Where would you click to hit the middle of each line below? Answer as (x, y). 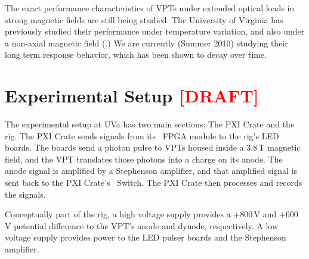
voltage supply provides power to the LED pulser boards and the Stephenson (146, 237)
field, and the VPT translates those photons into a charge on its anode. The (144, 159)
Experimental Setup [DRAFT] (132, 96)
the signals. (25, 194)
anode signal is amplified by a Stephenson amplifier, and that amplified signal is (151, 171)
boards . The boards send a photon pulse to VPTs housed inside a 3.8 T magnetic (153, 147)
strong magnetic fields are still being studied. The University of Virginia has (144, 19)
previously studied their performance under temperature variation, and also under (155, 31)
